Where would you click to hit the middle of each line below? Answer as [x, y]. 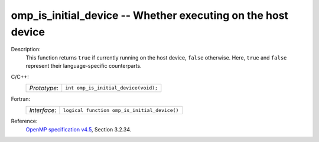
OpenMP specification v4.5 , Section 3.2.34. [79, 129]
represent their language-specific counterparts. [84, 66]
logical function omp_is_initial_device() [121, 110]
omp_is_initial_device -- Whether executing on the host [150, 15]
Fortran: [21, 99]
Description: [26, 49]
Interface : [43, 110]
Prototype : [44, 88]
